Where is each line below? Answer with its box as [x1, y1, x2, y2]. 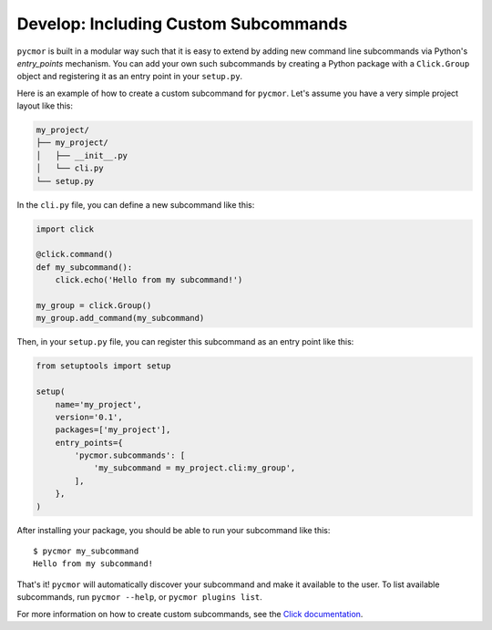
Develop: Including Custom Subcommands [16, 14, 348, 34]
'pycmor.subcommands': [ [74, 450, 186, 460]
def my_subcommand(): [36, 262, 133, 273]
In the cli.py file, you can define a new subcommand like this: [16, 199, 255, 210]
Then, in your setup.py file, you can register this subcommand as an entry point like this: [16, 336, 354, 347]
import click [36, 223, 95, 234]
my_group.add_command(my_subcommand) [36, 313, 205, 324]
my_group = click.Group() [36, 300, 152, 310]
